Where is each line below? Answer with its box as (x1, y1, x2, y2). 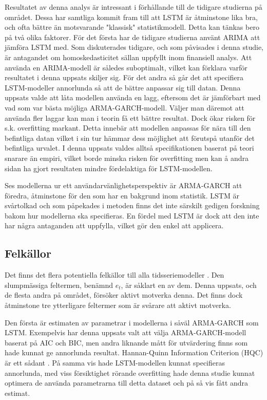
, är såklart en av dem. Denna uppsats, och (121, 279, 257, 290)
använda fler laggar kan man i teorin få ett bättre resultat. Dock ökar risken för (5, 112, 256, 123)
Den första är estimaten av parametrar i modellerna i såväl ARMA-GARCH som (5, 317, 259, 328)
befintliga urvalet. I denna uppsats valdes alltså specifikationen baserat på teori (5, 142, 254, 153)
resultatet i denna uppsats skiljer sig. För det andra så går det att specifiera (5, 72, 244, 83)
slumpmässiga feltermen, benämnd (5, 279, 113, 290)
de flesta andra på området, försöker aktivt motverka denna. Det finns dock (5, 289, 243, 300)
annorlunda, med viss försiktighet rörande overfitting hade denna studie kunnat (5, 367, 255, 378)
